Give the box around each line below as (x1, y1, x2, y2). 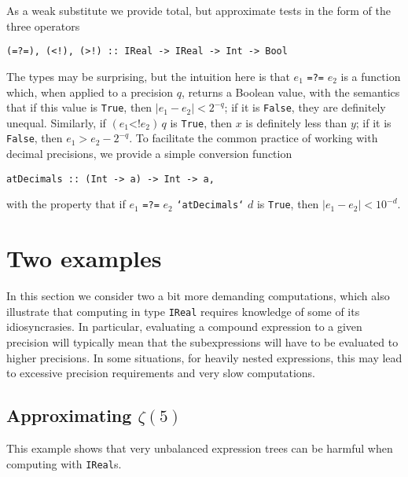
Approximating (6, 403, 132, 427)
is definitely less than (245, 114, 347, 130)
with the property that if (6, 196, 126, 212)
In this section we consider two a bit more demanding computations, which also (6, 288, 390, 304)
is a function (340, 68, 401, 84)
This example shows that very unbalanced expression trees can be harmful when (6, 439, 393, 456)
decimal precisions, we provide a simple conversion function (6, 145, 292, 162)
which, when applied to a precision (6, 83, 174, 100)
